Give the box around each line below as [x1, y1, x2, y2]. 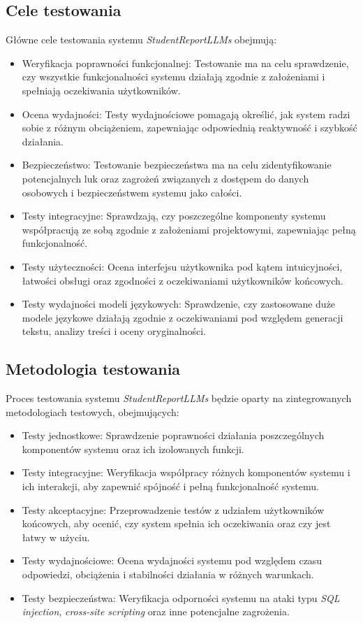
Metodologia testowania [6, 358, 181, 380]
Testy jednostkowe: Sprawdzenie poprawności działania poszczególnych [22, 428, 325, 443]
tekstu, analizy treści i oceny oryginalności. [22, 324, 206, 338]
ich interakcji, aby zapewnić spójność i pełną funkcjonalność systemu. [22, 479, 319, 494]
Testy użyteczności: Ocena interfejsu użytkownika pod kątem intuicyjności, [22, 259, 343, 273]
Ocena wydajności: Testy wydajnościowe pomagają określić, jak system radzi [22, 106, 350, 121]
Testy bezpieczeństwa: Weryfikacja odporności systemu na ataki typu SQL [22, 590, 340, 605]
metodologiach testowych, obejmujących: [6, 404, 179, 419]
